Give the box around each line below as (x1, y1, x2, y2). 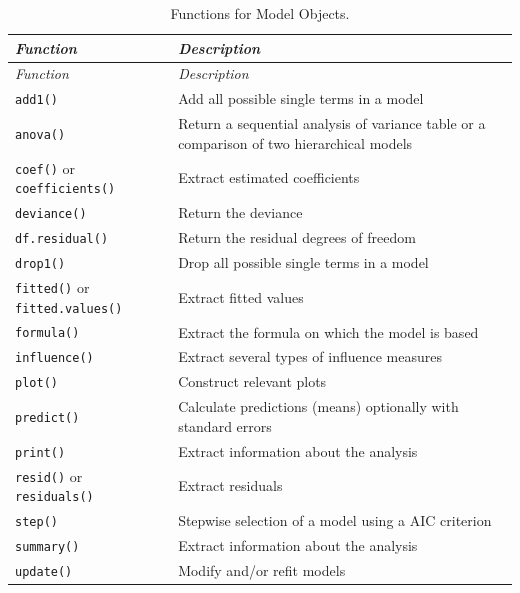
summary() (15, 540, 80, 554)
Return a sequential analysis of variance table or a (178, 113, 486, 134)
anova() (15, 127, 66, 142)
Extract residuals (178, 475, 283, 496)
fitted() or (15, 276, 90, 297)
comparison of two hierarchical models (178, 132, 413, 153)
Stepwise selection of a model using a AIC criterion (178, 510, 492, 531)
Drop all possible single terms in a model (178, 252, 429, 273)
